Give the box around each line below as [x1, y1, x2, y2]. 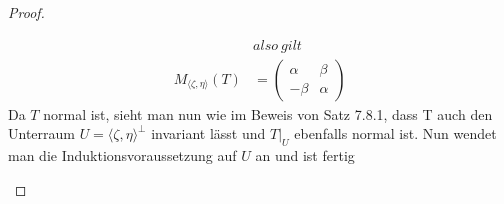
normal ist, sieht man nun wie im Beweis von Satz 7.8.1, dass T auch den [43, 103, 493, 124]
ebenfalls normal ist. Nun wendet [294, 123, 497, 144]
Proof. [8, 2, 45, 22]
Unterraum [8, 123, 75, 144]
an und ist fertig [255, 145, 355, 166]
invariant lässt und [151, 123, 266, 144]
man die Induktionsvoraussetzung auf [8, 145, 237, 166]
